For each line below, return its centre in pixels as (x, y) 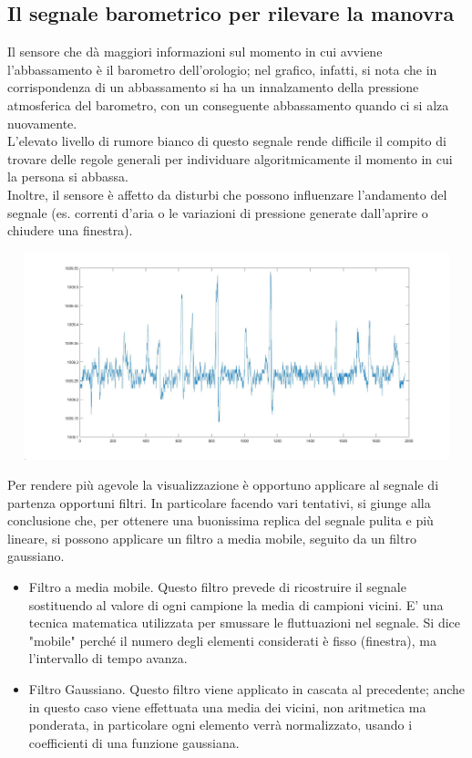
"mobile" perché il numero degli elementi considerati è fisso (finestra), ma (233, 640)
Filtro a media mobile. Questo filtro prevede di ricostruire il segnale (217, 587)
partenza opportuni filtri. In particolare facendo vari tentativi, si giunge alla (219, 502)
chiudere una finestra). (70, 230)
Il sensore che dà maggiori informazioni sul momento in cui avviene (195, 52)
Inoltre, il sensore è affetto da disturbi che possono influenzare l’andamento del (227, 194)
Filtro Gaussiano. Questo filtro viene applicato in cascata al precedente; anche (247, 689)
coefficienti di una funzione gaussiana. (134, 742)
